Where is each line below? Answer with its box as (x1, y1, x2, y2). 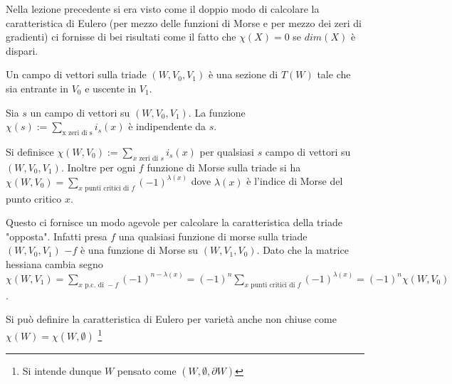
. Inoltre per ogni (61, 159, 136, 174)
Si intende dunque (22, 363, 102, 378)
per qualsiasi (199, 144, 254, 159)
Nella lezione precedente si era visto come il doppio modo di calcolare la (6, 1, 320, 16)
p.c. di (85, 281, 104, 289)
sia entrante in (6, 80, 69, 95)
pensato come (117, 363, 177, 378)
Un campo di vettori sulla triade (6, 67, 147, 82)
